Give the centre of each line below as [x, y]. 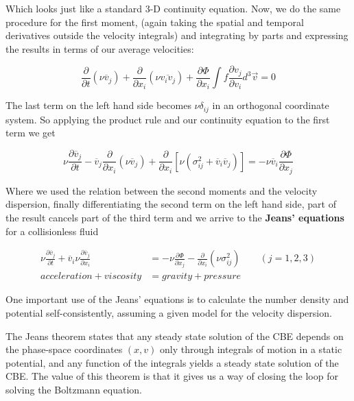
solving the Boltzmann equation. [74, 389]
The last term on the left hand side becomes [98, 105]
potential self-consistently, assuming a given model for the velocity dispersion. [169, 312]
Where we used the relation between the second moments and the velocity [162, 190]
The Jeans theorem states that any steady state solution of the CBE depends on [175, 336]
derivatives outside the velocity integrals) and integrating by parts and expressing [177, 35]
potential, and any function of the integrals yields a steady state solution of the [172, 362]
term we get [31, 133]
